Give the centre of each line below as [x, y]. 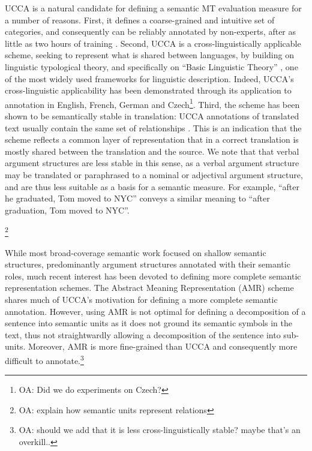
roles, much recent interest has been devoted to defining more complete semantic [153, 276]
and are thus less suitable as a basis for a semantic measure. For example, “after [152, 186]
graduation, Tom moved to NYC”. [67, 210]
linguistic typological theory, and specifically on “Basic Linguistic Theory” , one [151, 66]
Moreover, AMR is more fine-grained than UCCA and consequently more [163, 346]
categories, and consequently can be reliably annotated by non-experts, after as [151, 31]
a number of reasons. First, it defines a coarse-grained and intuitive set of [140, 19]
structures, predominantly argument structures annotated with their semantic [148, 264]
